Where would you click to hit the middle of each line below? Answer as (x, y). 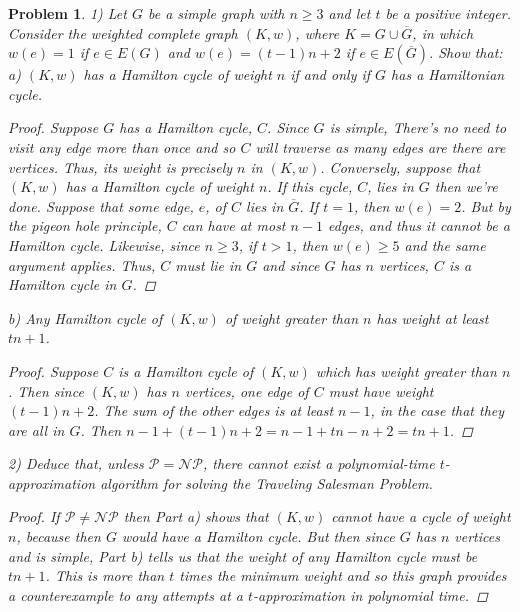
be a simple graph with (216, 13)
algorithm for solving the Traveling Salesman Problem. (266, 482)
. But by (486, 205)
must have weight (381, 390)
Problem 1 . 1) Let (67, 13)
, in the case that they (437, 410)
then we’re (466, 186)
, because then (58, 536)
